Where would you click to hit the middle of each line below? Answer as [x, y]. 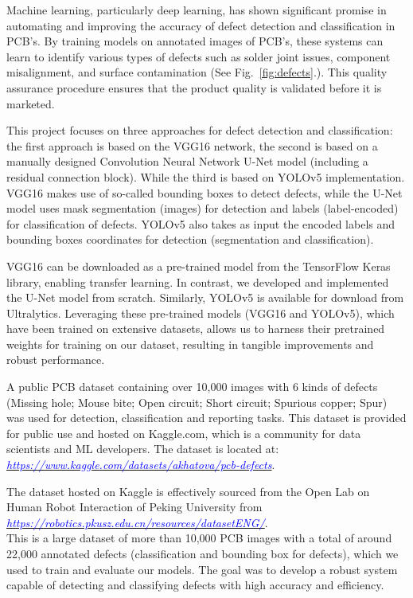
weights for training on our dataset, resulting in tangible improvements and [190, 344]
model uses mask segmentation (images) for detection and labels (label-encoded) [203, 208]
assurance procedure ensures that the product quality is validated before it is [194, 87]
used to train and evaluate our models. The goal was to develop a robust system [202, 569]
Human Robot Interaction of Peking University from [134, 507]
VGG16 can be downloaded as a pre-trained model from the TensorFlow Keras [199, 266]
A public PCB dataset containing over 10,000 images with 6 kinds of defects [192, 387]
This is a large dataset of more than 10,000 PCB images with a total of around [199, 538]
